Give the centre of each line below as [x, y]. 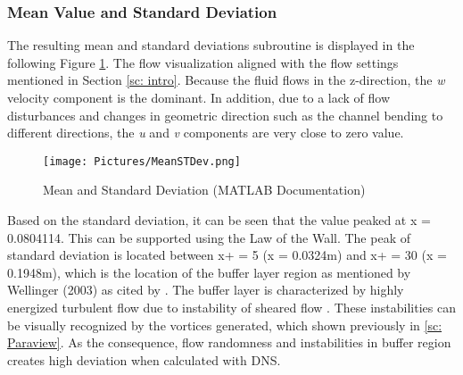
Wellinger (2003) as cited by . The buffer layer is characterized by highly [206, 290]
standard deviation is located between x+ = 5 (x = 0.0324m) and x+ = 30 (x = [227, 255]
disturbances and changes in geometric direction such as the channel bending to [225, 115]
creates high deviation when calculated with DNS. [144, 359]
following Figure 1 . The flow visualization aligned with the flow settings [203, 62]
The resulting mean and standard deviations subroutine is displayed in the [211, 45]
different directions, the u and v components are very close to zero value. [206, 133]
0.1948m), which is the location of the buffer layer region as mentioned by [209, 272]
